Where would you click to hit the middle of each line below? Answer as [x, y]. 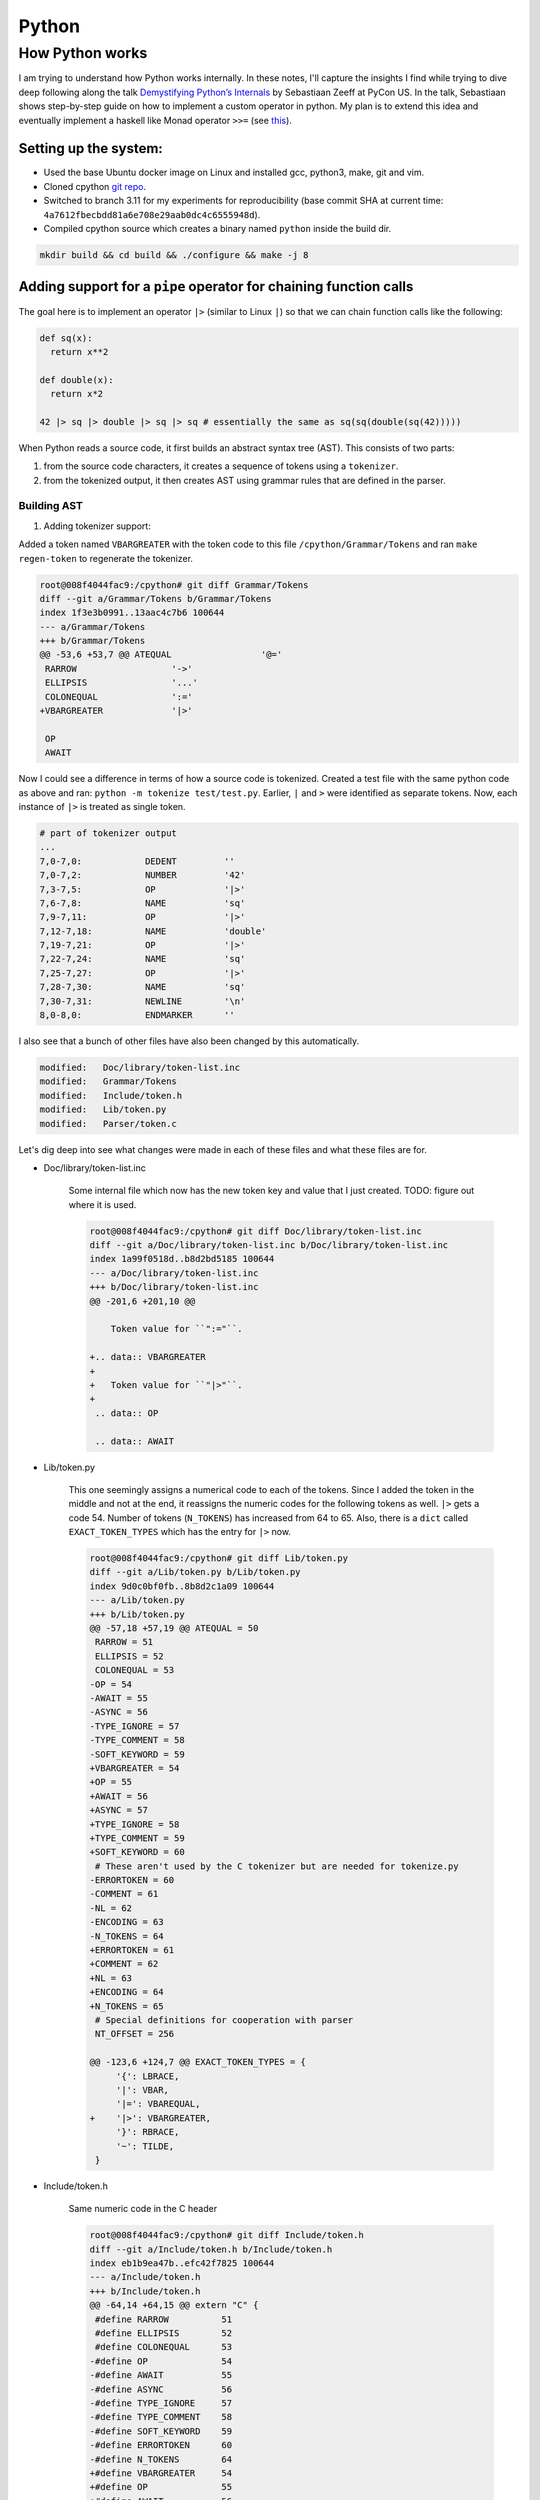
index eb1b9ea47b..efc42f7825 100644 [182, 2263]
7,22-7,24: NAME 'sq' [142, 959]
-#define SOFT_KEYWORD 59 [161, 2431]
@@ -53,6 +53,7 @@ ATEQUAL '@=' [161, 654]
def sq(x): [66, 338]
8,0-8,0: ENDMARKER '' [137, 1015]
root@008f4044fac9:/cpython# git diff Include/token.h [226, 2235]
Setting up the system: [91, 148]
